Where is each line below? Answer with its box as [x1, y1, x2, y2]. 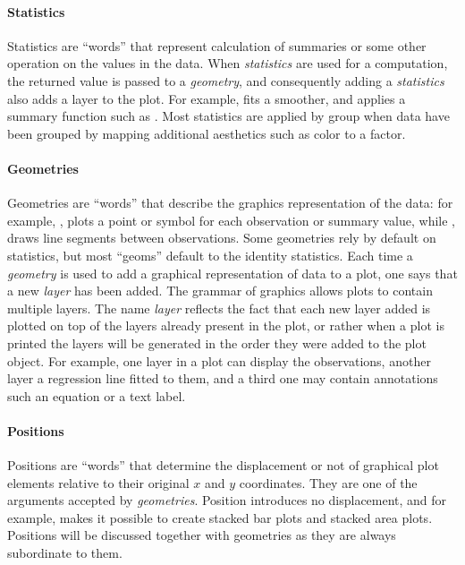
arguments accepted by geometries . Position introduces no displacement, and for [7, 491, 447, 509]
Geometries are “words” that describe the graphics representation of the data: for [7, 193, 453, 212]
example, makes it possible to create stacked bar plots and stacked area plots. [7, 508, 433, 526]
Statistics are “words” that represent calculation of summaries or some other [7, 36, 427, 55]
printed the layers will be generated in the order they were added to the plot [7, 333, 427, 352]
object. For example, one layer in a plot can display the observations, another [7, 351, 431, 370]
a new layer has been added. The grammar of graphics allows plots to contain [7, 281, 433, 300]
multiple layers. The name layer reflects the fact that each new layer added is [7, 298, 431, 317]
